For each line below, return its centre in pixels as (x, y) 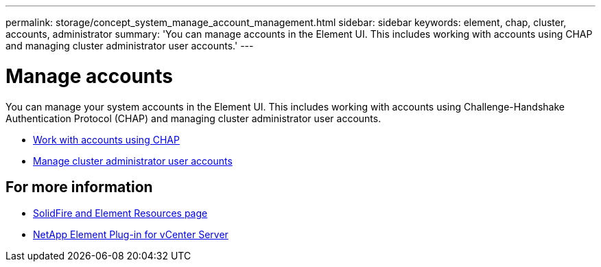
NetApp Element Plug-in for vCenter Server (131, 235)
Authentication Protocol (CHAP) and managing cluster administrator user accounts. (193, 118)
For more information (79, 187)
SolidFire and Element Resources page (120, 213)
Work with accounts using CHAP (106, 139)
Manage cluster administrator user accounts (133, 161)
